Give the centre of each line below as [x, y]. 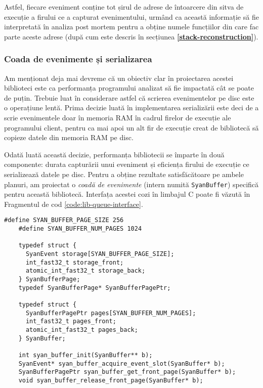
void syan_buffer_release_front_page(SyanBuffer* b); [111, 380]
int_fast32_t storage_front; [75, 262]
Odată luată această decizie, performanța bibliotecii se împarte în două [114, 154]
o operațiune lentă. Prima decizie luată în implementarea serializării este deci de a [131, 107]
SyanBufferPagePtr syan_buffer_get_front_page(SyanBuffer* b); [127, 372]
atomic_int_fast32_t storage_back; [85, 271]
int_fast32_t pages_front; [71, 321]
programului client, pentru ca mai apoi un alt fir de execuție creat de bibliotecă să [131, 127]
